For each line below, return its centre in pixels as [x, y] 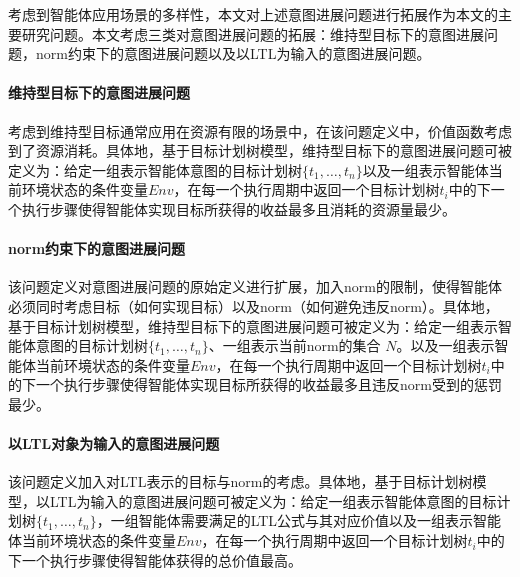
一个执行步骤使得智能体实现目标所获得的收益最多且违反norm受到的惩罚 [268, 384]
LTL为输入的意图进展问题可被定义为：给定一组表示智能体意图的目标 [273, 500]
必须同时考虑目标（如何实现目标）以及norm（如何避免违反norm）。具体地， [253, 305]
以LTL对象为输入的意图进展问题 [114, 443]
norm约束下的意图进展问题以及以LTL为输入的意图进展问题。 [233, 53]
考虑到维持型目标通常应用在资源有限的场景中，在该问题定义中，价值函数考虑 [260, 130]
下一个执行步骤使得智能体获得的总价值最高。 [155, 559]
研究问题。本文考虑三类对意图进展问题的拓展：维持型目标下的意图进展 [252, 33]
